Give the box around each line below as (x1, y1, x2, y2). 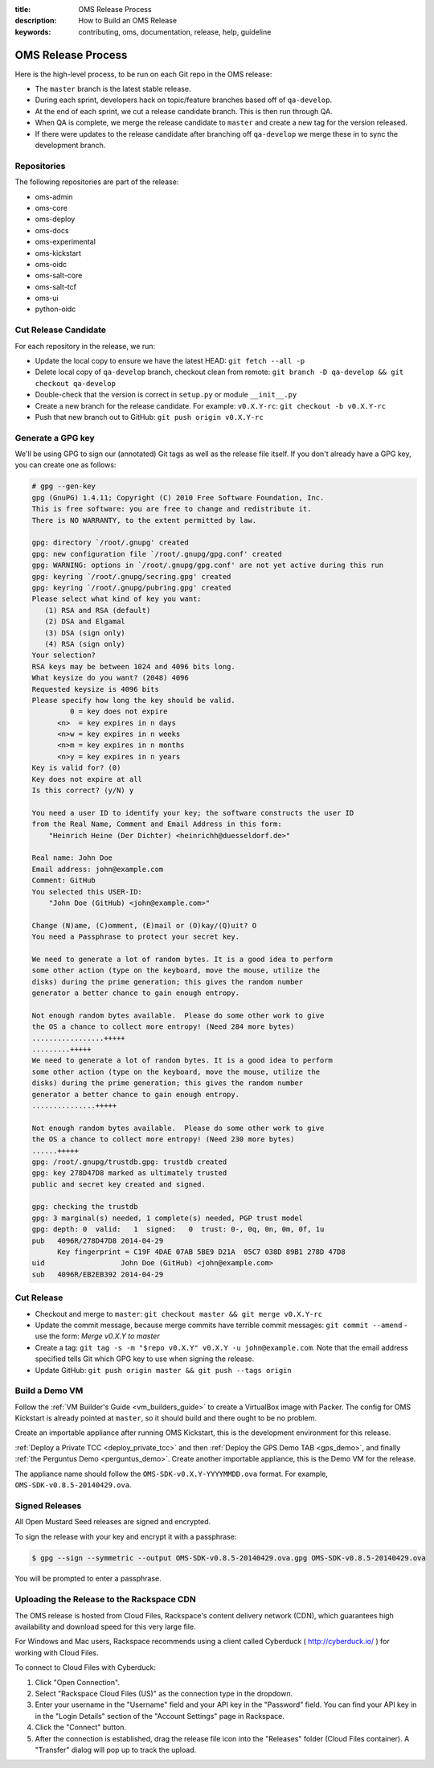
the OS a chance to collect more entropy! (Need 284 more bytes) (31, 1022, 295, 1031)
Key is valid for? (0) (31, 763, 121, 772)
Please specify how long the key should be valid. (31, 696, 236, 705)
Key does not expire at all (31, 775, 142, 783)
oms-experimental (35, 237, 96, 247)
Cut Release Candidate (14, 324, 106, 335)
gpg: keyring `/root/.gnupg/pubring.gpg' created (31, 583, 231, 592)
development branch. (35, 141, 106, 150)
